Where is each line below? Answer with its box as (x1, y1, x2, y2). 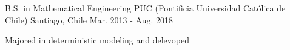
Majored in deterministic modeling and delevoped (5, 34, 189, 46)
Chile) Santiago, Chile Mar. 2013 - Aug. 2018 (5, 13, 173, 26)
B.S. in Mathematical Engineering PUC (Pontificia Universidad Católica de (5, 2, 286, 14)
